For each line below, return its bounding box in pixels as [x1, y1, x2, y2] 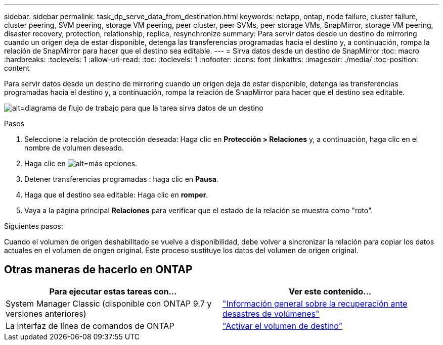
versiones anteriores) [6, 308, 86, 319]
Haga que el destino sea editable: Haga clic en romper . [24, 190, 208, 199]
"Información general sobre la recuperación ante [223, 298, 408, 309]
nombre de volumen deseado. [24, 143, 124, 152]
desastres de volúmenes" [223, 308, 320, 319]
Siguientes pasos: [4, 222, 63, 230]
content [4, 64, 30, 72]
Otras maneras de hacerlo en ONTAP [4, 263, 193, 276]
